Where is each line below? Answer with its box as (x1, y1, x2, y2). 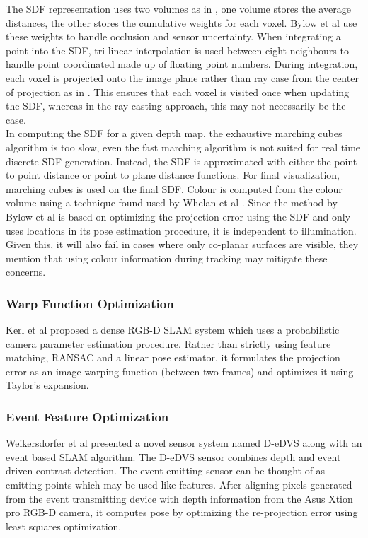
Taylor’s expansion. (6, 378, 89, 392)
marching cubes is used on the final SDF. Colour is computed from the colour (6, 181, 343, 196)
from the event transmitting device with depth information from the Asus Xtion (6, 491, 353, 505)
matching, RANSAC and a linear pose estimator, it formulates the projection (6, 350, 340, 365)
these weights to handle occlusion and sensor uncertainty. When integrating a (6, 29, 341, 44)
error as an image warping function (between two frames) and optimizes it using (6, 363, 354, 378)
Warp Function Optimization (6, 294, 174, 312)
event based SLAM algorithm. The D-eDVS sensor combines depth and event (6, 449, 341, 464)
